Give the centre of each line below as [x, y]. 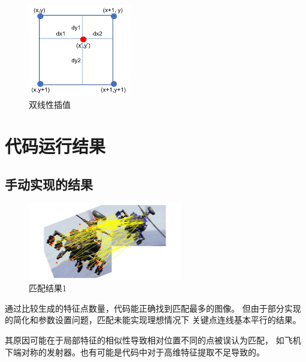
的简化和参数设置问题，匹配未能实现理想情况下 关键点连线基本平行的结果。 [153, 320]
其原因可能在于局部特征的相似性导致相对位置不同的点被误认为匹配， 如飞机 [153, 340]
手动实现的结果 [49, 184]
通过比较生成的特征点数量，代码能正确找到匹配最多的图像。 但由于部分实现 [153, 308]
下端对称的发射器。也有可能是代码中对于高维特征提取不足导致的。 [135, 352]
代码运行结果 [55, 146]
